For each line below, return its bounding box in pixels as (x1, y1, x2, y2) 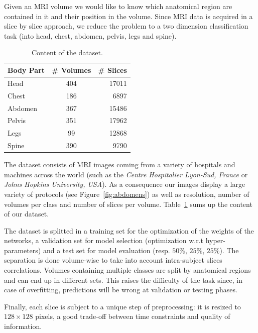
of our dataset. (4, 208, 49, 219)
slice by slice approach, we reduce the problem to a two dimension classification (4, 21, 248, 31)
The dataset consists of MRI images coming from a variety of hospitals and (4, 159, 235, 170)
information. (4, 321, 42, 331)
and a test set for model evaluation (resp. (43, 245, 170, 255)
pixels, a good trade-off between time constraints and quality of (35, 311, 230, 321)
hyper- (205, 235, 225, 246)
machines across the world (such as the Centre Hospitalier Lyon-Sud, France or (4, 169, 248, 179)
